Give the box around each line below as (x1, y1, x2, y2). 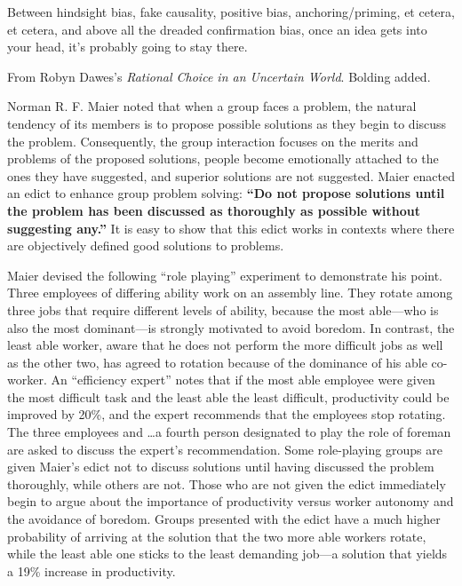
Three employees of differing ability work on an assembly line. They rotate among (7, 283, 453, 302)
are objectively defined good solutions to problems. (7, 236, 284, 255)
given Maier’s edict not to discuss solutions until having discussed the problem (7, 457, 434, 476)
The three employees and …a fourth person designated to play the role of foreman (7, 423, 451, 441)
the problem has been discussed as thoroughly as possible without (7, 201, 420, 219)
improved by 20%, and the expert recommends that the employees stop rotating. (7, 405, 446, 424)
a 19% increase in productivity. (7, 561, 176, 580)
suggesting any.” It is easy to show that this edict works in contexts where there (7, 218, 455, 237)
